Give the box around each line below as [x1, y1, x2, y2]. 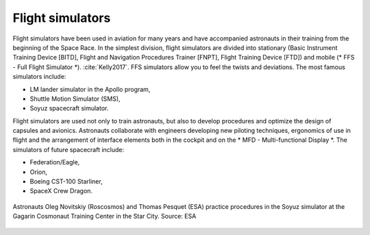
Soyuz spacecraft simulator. [29, 104, 109, 112]
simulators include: [12, 73, 66, 81]
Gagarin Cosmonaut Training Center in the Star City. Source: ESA [12, 212, 197, 221]
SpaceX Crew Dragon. [29, 187, 92, 195]
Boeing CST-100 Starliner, [29, 177, 103, 186]
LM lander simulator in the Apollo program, [29, 85, 151, 93]
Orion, [29, 168, 48, 176]
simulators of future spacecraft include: [12, 145, 125, 153]
